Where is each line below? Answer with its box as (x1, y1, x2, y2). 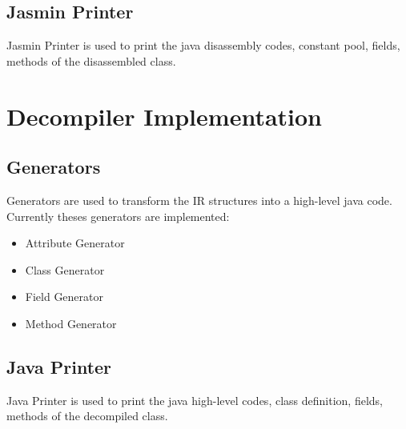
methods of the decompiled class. (6, 407, 168, 424)
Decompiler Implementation (6, 99, 322, 132)
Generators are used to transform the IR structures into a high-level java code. (6, 191, 392, 208)
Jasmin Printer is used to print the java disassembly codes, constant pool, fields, (6, 37, 400, 54)
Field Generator (25, 288, 104, 305)
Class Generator (25, 261, 105, 278)
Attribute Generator (25, 235, 125, 251)
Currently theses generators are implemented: (6, 207, 230, 224)
